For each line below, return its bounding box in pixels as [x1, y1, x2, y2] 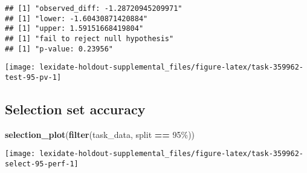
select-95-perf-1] [5, 160, 79, 169]
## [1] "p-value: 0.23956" [5, 44, 113, 53]
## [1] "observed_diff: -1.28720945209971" [5, 4, 183, 13]
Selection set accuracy [5, 99, 146, 118]
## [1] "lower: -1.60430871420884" [5, 14, 148, 23]
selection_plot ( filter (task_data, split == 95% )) [5, 128, 195, 140]
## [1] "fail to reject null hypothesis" [5, 34, 174, 43]
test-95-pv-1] [5, 73, 62, 82]
